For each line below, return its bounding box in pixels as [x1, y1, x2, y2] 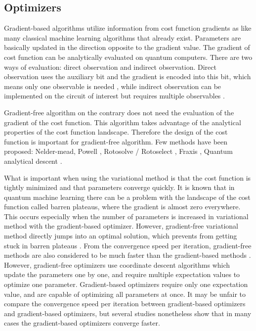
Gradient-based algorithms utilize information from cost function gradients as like [4, 23, 252, 33]
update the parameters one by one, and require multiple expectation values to [4, 269, 240, 280]
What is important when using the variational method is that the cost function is [4, 172, 251, 183]
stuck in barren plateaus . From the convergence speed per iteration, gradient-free [4, 240, 252, 250]
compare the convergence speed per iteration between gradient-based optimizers [4, 298, 246, 309]
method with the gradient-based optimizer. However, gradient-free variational [4, 221, 238, 231]
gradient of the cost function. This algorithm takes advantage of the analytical [4, 117, 241, 127]
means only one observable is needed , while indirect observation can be [4, 81, 221, 91]
